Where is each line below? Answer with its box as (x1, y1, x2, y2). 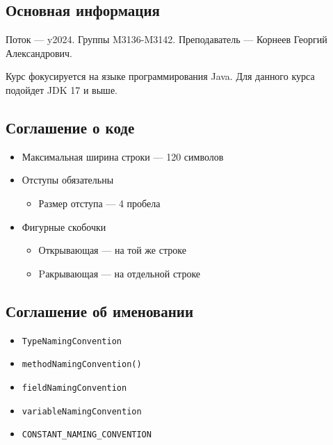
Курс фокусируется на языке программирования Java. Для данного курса (6, 69, 315, 83)
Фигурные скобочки (22, 219, 106, 234)
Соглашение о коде (6, 116, 135, 138)
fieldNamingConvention (22, 382, 127, 393)
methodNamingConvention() (22, 359, 142, 370)
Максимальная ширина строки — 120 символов (22, 149, 224, 163)
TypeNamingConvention (22, 336, 122, 346)
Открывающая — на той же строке (38, 243, 186, 257)
